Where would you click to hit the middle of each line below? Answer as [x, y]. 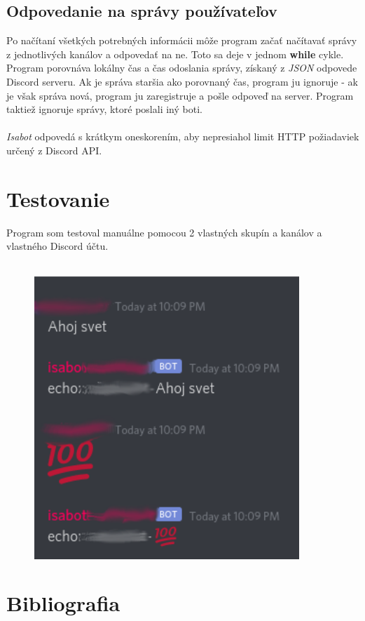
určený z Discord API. [54, 150]
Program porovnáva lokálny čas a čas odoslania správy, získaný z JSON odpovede [182, 68]
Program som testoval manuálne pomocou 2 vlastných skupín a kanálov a [164, 232]
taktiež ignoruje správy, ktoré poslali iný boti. [104, 109]
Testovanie [58, 198]
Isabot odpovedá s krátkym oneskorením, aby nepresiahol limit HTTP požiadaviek [183, 136]
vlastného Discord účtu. [57, 246]
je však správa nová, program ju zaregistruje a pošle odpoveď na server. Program [180, 95]
